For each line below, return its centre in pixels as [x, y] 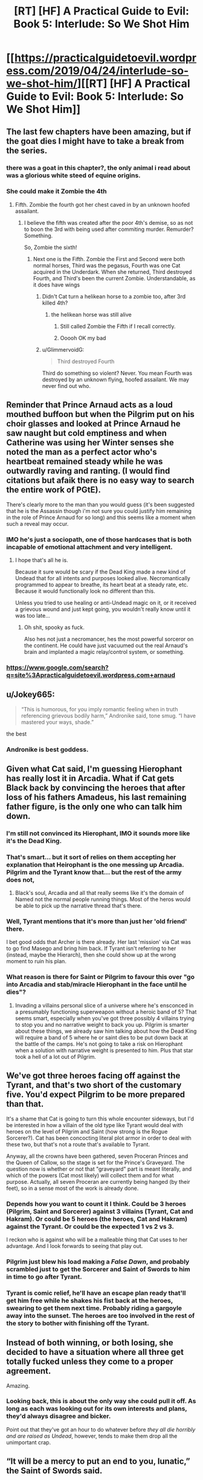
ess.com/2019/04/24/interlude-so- [98, 71]
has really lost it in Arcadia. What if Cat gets [90, 778]
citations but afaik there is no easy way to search [100, 481]
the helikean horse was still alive [91, 314]
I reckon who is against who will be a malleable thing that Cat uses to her [97, 1239]
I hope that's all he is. [41, 560]
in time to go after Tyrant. [44, 1276]
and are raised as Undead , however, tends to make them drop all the [92, 1436]
